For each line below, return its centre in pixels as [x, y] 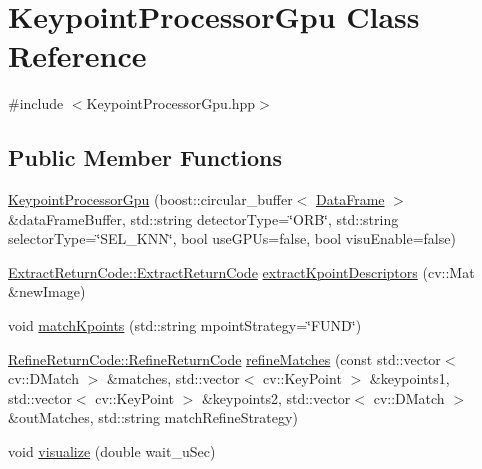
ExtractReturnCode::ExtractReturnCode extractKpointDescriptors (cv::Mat [241, 271]
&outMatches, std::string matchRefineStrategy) [153, 417]
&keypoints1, [409, 378]
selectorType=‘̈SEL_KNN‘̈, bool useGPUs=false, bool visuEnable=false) [232, 238]
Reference [77, 55]
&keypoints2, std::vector [276, 397]
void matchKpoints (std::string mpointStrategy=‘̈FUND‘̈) [185, 325]
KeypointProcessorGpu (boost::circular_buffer [150, 199]
